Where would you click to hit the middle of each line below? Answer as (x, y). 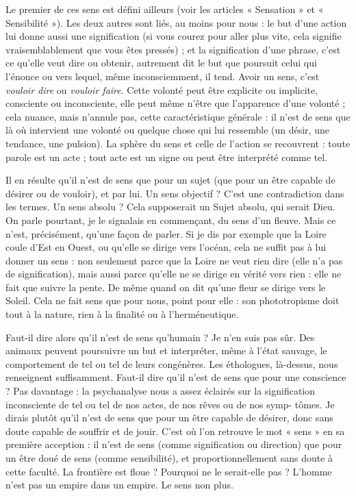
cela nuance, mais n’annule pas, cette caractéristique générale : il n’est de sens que (178, 116)
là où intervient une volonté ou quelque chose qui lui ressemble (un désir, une (167, 130)
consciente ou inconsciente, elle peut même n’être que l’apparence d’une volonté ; (176, 103)
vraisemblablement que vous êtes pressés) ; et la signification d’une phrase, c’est (173, 49)
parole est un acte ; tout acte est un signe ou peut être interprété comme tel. (167, 157)
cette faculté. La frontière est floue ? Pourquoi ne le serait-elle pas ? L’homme (169, 471)
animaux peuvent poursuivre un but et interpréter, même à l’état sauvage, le (166, 350)
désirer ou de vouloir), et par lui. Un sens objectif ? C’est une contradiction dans (175, 193)
